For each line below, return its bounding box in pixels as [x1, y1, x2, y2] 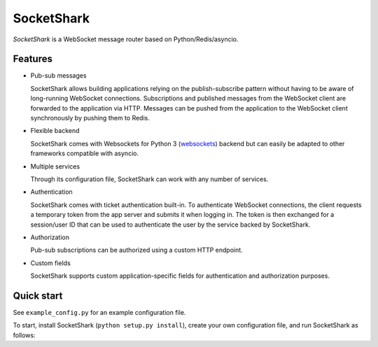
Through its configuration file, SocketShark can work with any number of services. [30, 175, 269, 183]
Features [13, 53, 52, 65]
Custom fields [30, 259, 71, 267]
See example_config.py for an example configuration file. [13, 309, 186, 316]
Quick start [13, 290, 63, 302]
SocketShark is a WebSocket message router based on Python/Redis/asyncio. [13, 35, 239, 43]
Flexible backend [30, 127, 80, 135]
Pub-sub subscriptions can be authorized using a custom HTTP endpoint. [30, 246, 243, 255]
